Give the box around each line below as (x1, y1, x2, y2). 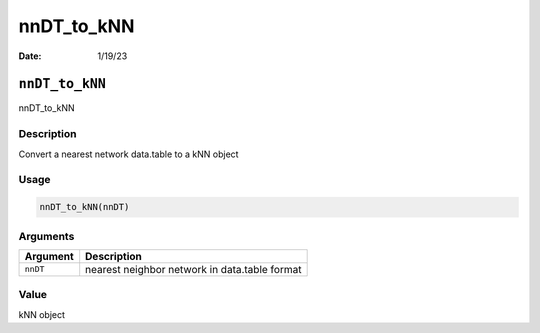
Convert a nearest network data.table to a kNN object (18, 148, 239, 160)
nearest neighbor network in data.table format (85, 262, 302, 276)
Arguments (18, 229, 75, 243)
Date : (18, 50, 42, 62)
